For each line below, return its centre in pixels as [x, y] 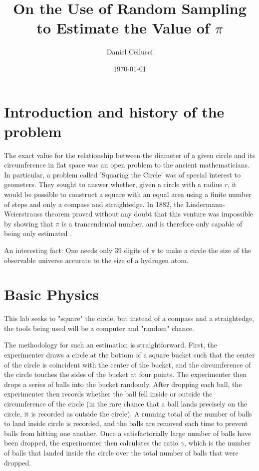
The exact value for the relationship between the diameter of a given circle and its [130, 155]
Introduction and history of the [114, 111]
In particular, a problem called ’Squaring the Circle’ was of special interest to [123, 174]
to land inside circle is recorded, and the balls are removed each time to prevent [126, 423]
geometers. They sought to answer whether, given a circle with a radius [113, 184]
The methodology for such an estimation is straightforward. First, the [111, 345]
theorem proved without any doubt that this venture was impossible [149, 214]
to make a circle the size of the [204, 250]
